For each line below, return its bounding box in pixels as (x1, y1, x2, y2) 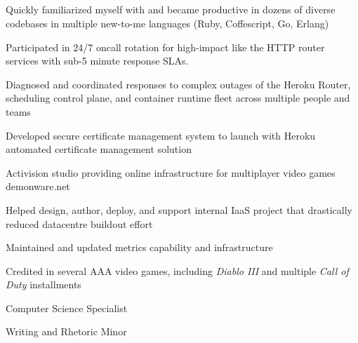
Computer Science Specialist (6, 300, 128, 315)
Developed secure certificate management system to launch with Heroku (6, 128, 316, 142)
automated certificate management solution (6, 142, 192, 156)
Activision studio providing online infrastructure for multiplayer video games (6, 165, 336, 180)
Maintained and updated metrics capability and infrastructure (6, 240, 273, 255)
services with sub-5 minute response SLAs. (6, 53, 189, 68)
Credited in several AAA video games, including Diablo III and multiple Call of (6, 263, 349, 278)
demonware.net (6, 179, 70, 194)
